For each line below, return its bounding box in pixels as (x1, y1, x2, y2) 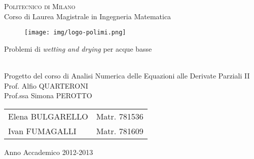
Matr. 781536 (96, 110, 143, 122)
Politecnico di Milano (4, 1, 76, 11)
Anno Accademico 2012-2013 (4, 146, 93, 157)
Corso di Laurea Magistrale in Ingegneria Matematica (4, 11, 171, 21)
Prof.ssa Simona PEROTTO (4, 90, 92, 101)
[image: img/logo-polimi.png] (24, 29, 126, 36)
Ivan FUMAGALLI (8, 125, 77, 137)
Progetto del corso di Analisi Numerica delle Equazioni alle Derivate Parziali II (4, 70, 250, 81)
